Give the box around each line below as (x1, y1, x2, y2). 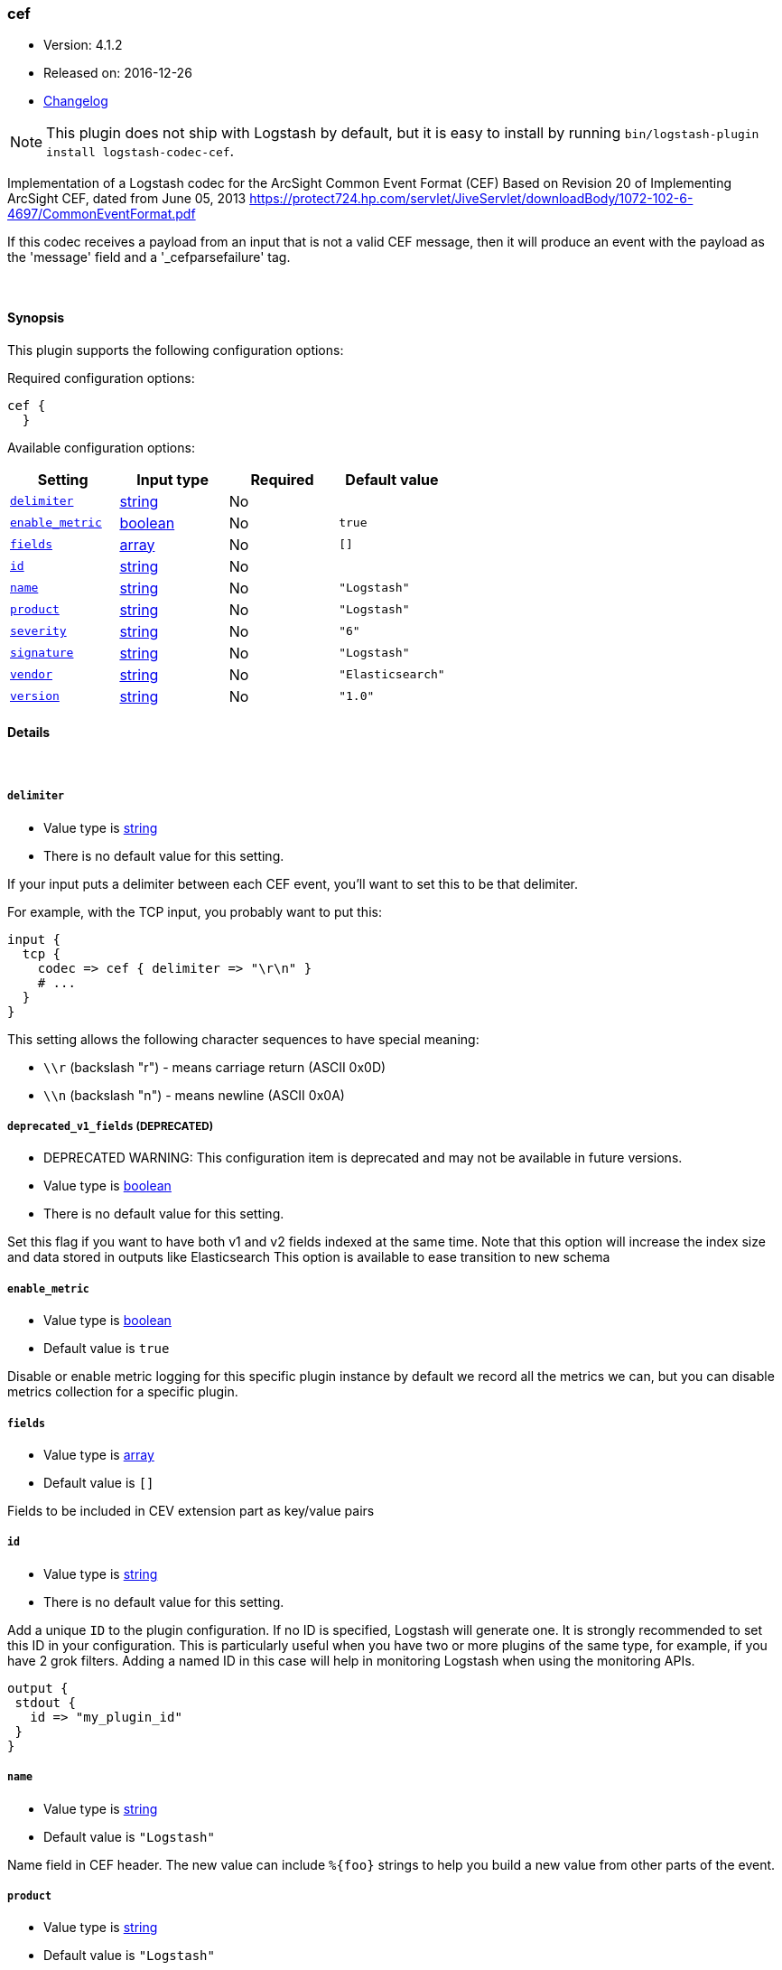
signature (10, 646, 74, 660)
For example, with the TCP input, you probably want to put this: (7, 903, 382, 920)
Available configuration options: (7, 439, 195, 455)
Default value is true (43, 1340, 170, 1357)
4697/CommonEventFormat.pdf (7, 206, 196, 222)
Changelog (43, 93, 108, 109)
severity (10, 624, 67, 639)
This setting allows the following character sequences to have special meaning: (7, 1031, 479, 1047)
